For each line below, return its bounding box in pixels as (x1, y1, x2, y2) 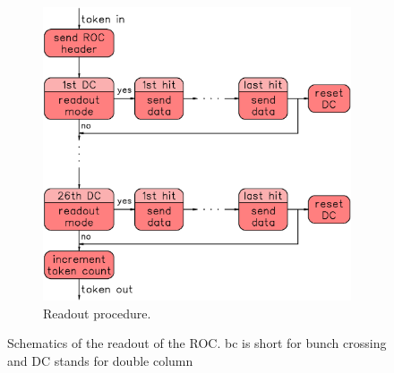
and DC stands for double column (7, 351, 193, 369)
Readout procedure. (43, 303, 151, 322)
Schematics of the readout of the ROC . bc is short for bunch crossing (7, 334, 387, 352)
